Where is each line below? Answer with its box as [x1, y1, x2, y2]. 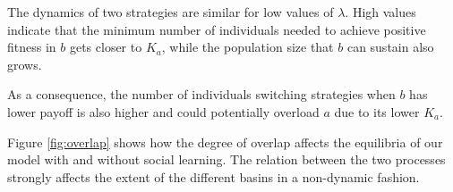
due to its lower [334, 102, 420, 121]
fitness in [7, 38, 56, 56]
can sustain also [346, 38, 434, 56]
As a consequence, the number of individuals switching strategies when [7, 85, 396, 104]
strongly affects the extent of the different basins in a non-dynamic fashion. [7, 167, 420, 186]
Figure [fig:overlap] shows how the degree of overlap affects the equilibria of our [7, 132, 443, 151]
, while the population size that [161, 38, 334, 56]
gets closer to [69, 38, 142, 56]
